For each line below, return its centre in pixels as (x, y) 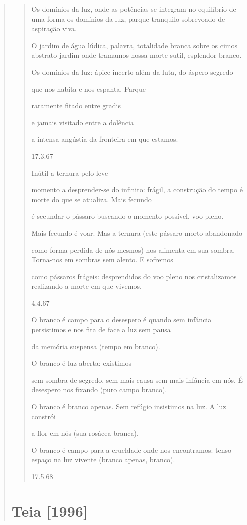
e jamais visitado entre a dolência (83, 122)
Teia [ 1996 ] (50, 511)
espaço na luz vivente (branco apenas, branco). (103, 460)
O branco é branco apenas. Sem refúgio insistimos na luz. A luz (129, 407)
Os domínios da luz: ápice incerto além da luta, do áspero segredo (132, 71)
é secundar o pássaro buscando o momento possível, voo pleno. (128, 216)
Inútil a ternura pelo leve (70, 172)
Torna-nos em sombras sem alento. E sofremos (102, 259)
